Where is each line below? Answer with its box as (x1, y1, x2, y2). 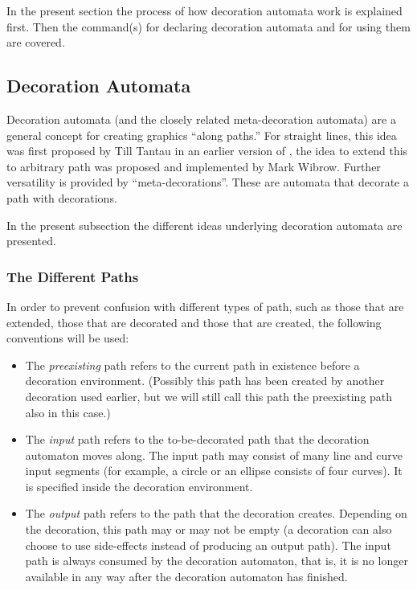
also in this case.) (25, 404, 111, 420)
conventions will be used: (6, 330, 129, 346)
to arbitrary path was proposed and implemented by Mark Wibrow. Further (6, 158, 381, 174)
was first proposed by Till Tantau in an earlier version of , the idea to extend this (6, 142, 408, 159)
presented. (6, 232, 56, 249)
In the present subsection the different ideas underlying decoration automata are (6, 216, 403, 233)
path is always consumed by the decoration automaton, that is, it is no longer (25, 552, 408, 569)
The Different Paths (6, 266, 139, 286)
